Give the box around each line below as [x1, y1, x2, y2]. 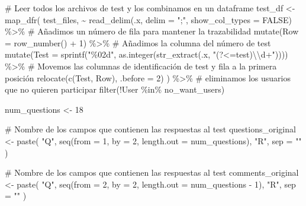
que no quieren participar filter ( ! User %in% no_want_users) [5, 83, 225, 96]
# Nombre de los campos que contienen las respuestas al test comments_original [5, 166, 299, 179]
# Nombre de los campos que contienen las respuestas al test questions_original [5, 123, 296, 135]
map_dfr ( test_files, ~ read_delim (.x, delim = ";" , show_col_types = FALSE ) [5, 13, 292, 26]
